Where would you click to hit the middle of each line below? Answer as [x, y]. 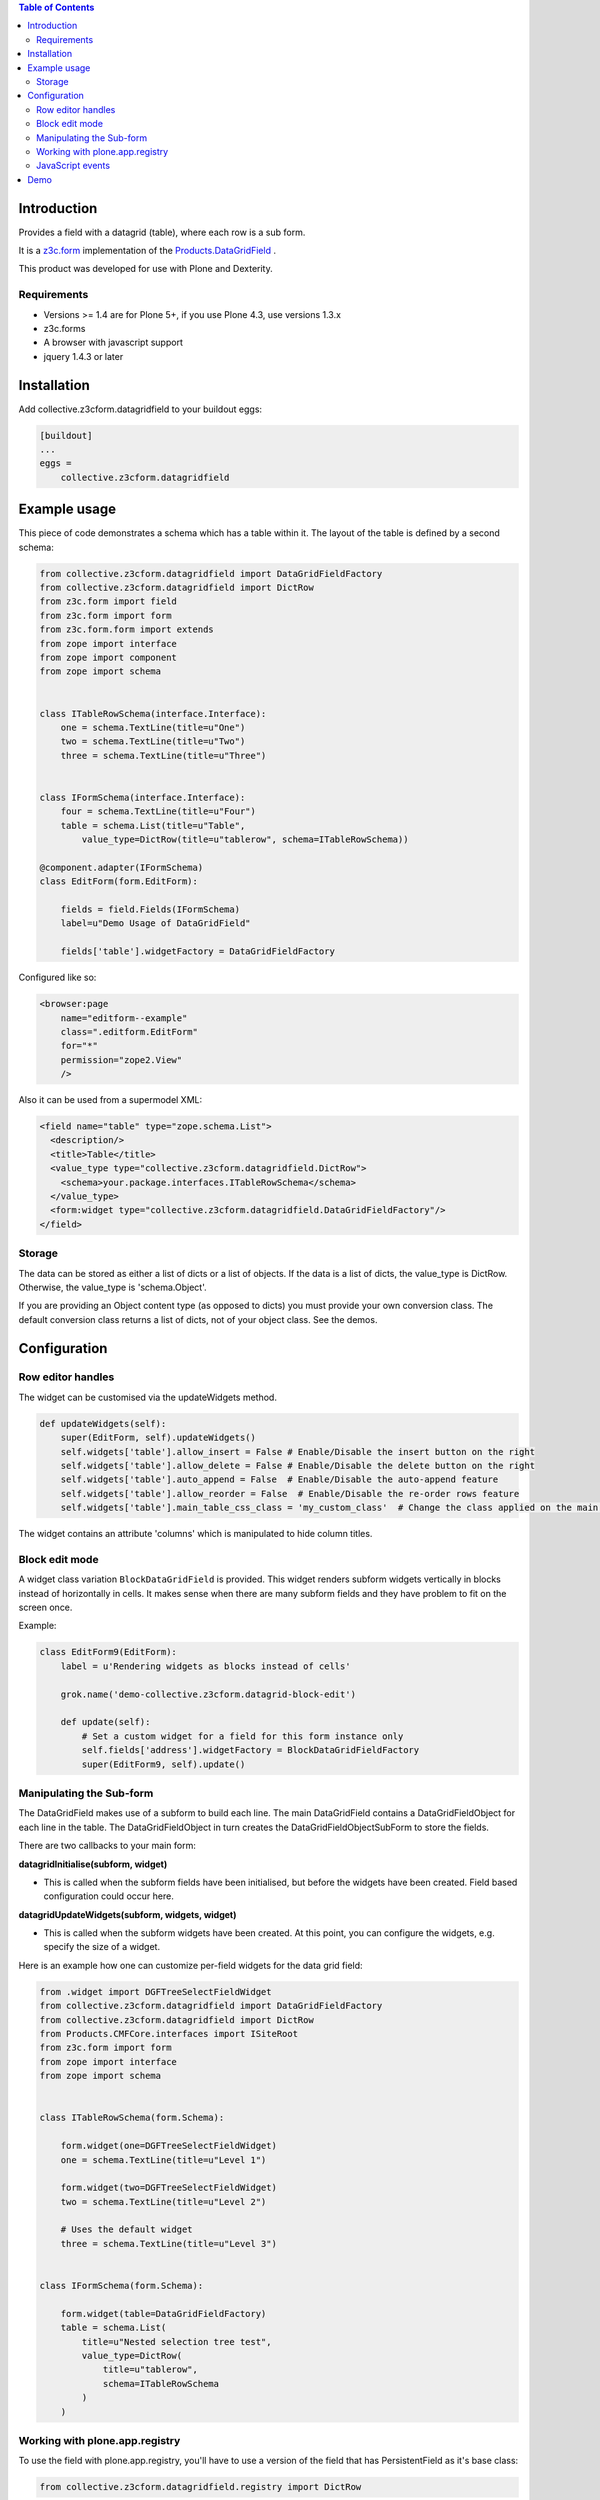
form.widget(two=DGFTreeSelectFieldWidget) [168, 2188]
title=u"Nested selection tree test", [176, 2341]
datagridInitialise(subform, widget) [93, 1864]
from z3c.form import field [108, 601]
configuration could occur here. [108, 1896]
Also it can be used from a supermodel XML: [110, 1100]
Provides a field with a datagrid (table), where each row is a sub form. [162, 232]
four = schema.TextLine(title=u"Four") [158, 811]
